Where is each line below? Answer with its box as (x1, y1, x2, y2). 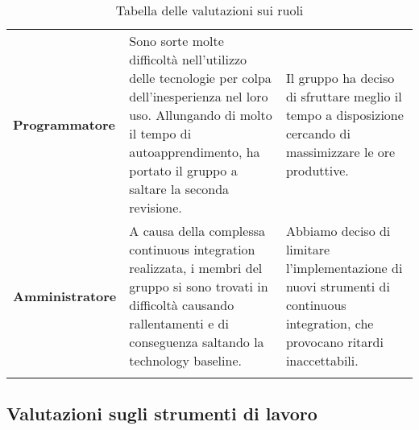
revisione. (129, 198, 182, 217)
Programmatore (13, 114, 116, 134)
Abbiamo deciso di (285, 221, 391, 240)
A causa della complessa (129, 221, 265, 240)
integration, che (285, 314, 374, 333)
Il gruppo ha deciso (285, 68, 395, 87)
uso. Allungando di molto (129, 105, 272, 124)
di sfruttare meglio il (285, 87, 402, 105)
